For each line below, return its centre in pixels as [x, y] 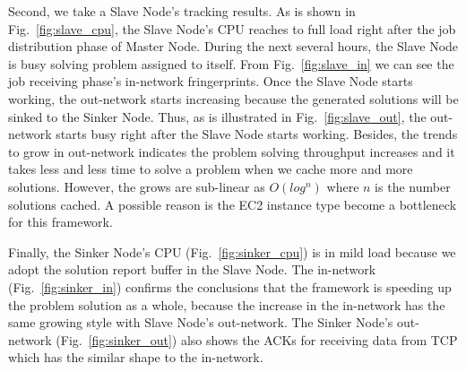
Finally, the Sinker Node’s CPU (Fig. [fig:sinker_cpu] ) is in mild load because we [232, 251]
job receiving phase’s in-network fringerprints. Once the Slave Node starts [211, 81]
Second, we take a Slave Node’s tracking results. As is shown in [182, 11]
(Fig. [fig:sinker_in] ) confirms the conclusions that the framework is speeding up [230, 286]
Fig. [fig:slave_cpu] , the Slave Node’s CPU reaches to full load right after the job [232, 28]
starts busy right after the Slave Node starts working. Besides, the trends [257, 134]
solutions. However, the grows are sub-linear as [137, 186]
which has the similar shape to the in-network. [136, 357]
